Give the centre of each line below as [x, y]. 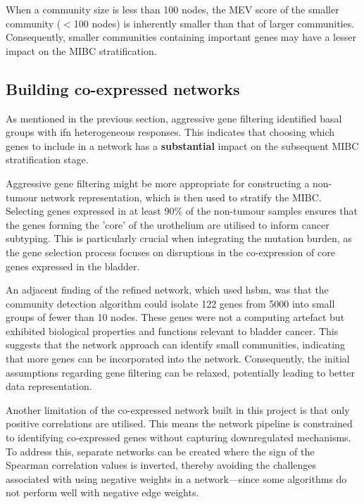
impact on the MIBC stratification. [81, 50]
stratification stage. [47, 159]
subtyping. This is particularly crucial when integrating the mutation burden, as [179, 238]
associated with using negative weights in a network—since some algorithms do [176, 478]
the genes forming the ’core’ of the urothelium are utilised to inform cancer [168, 224]
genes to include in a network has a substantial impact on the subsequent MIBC [182, 145]
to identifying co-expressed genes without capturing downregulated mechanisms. [178, 437]
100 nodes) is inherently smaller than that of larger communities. [214, 23]
